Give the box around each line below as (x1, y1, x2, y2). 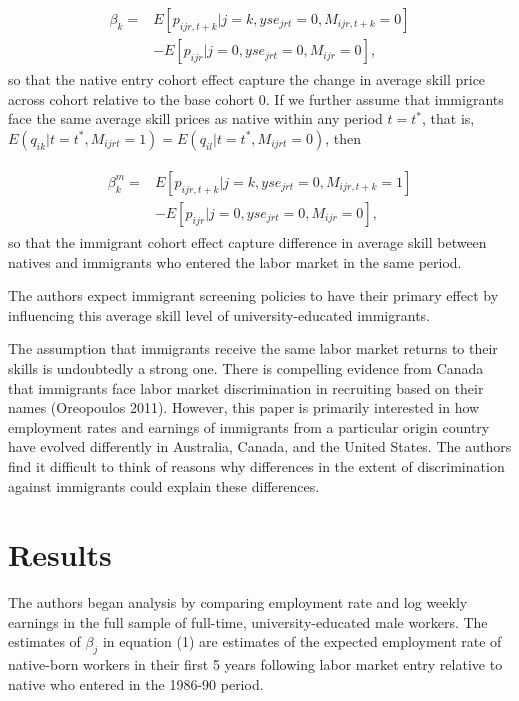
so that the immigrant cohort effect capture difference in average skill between (8, 231, 487, 252)
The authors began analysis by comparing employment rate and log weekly (8, 592, 468, 613)
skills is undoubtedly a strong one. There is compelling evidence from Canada (8, 357, 484, 378)
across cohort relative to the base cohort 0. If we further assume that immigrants (8, 88, 504, 109)
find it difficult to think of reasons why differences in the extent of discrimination (8, 455, 505, 476)
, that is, (422, 108, 475, 129)
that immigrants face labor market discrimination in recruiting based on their (8, 377, 484, 398)
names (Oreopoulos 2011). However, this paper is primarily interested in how (8, 397, 480, 418)
